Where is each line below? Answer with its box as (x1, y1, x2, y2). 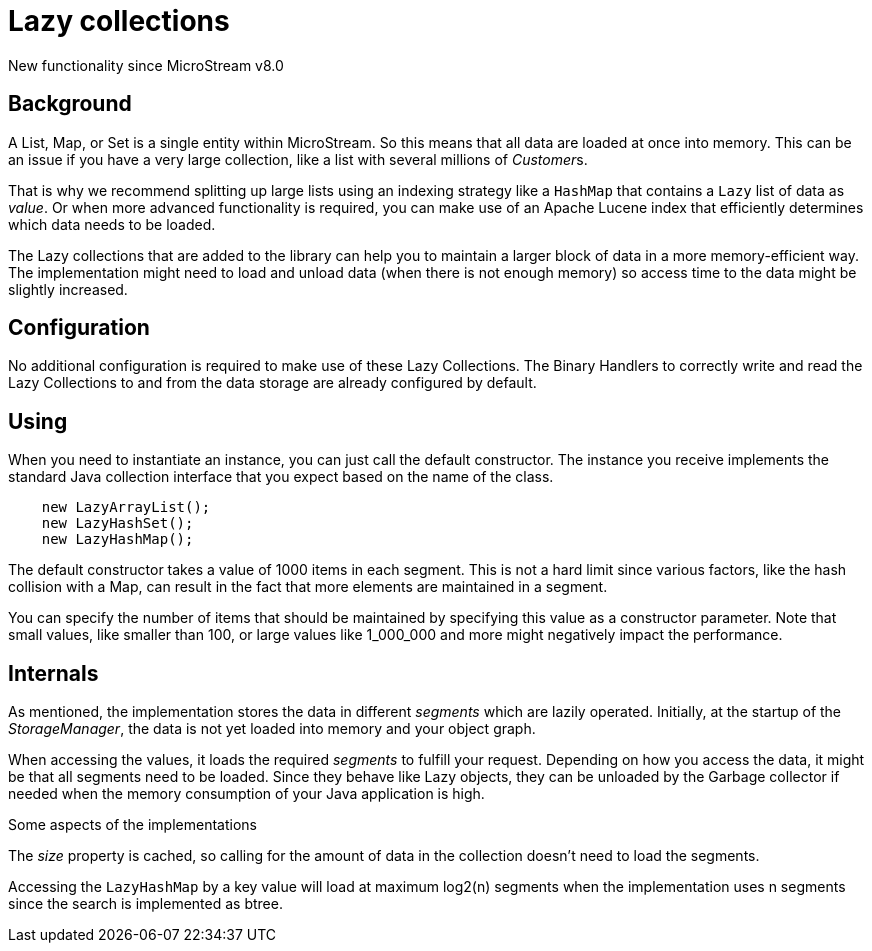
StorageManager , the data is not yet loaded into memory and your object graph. (8, 720, 536, 738)
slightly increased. (8, 280, 128, 298)
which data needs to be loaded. (8, 215, 216, 233)
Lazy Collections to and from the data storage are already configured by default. (8, 374, 537, 392)
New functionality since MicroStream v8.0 (8, 56, 284, 74)
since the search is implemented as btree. (8, 895, 283, 913)
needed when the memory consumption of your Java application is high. (8, 785, 485, 803)
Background (8, 91, 132, 117)
